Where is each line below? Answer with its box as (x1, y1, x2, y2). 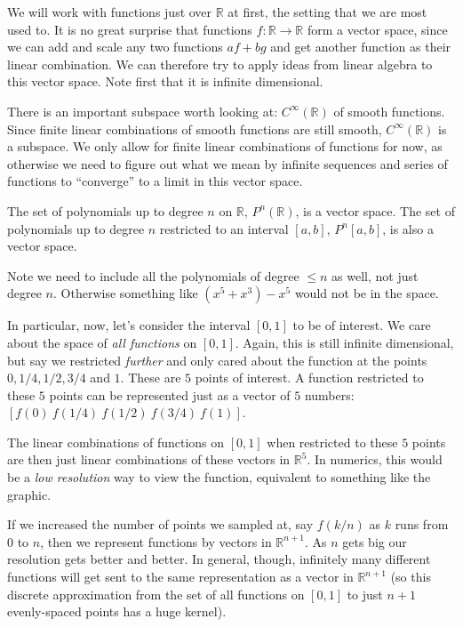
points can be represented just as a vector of (49, 385, 291, 404)
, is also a (382, 219, 434, 237)
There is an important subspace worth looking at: (7, 101, 278, 120)
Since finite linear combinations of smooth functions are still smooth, (7, 119, 382, 138)
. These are (120, 368, 181, 387)
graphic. (7, 485, 52, 503)
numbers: (304, 385, 355, 404)
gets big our (342, 532, 407, 551)
